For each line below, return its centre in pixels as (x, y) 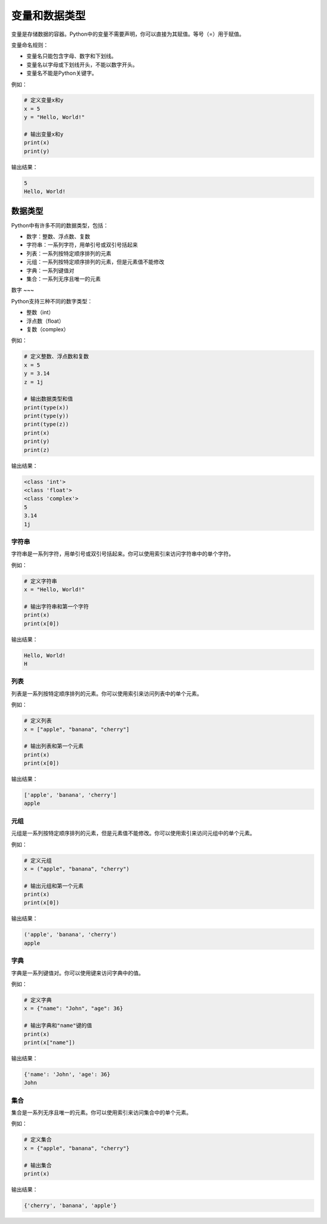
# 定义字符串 (41, 581)
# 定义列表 (38, 721)
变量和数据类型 (48, 16)
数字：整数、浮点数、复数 (58, 237)
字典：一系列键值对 (50, 271)
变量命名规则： (30, 45)
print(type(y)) (46, 416)
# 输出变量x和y (44, 134)
